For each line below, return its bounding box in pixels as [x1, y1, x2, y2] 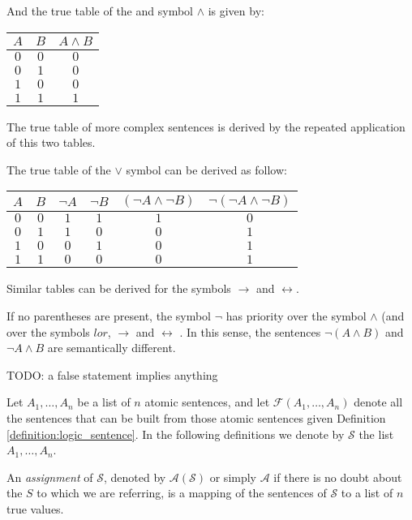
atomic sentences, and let [144, 393, 270, 410]
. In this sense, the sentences [179, 323, 321, 340]
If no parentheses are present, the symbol [6, 307, 212, 324]
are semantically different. [47, 339, 176, 356]
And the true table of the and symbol [6, 2, 193, 19]
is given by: [208, 2, 264, 19]
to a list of [341, 484, 393, 501]
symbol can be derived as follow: [126, 161, 287, 178]
